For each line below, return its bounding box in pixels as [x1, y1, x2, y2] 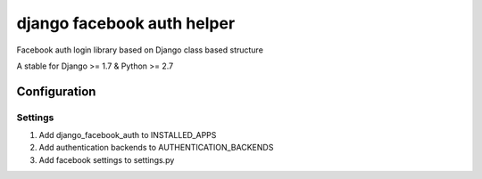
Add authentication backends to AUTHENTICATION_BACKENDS [38, 142, 274, 153]
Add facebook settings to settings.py [38, 154, 175, 165]
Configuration [16, 84, 96, 99]
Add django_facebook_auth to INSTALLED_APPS [38, 130, 217, 141]
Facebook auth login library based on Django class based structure [16, 45, 263, 55]
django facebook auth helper [16, 13, 236, 33]
